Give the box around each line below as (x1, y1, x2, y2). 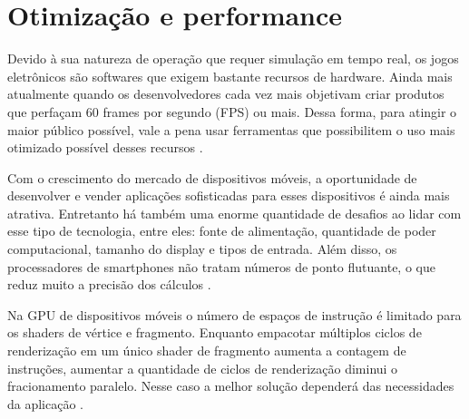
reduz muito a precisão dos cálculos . (7, 275, 211, 294)
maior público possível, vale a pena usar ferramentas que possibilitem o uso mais (7, 120, 455, 139)
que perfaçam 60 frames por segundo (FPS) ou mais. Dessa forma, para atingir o (7, 102, 457, 121)
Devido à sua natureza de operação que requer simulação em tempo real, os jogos (7, 49, 459, 68)
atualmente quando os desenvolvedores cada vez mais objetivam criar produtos (7, 84, 445, 103)
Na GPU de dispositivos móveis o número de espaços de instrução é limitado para (7, 305, 462, 324)
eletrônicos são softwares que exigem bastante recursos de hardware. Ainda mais (7, 66, 453, 85)
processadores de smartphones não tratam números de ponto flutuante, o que (7, 257, 435, 276)
